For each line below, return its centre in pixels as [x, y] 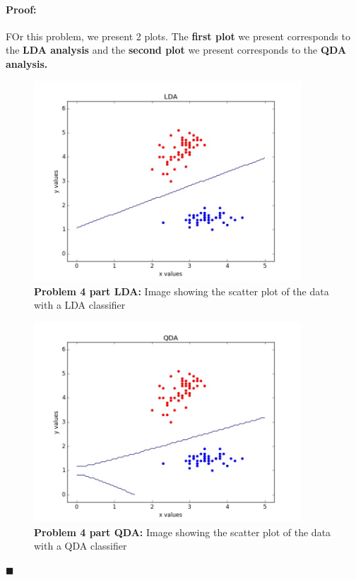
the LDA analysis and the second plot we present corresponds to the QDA [176, 50]
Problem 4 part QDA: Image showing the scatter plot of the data [183, 532]
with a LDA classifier [80, 305]
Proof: [21, 9]
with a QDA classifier [81, 546]
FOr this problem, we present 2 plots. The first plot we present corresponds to [178, 36]
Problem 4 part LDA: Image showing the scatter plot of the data [182, 291]
